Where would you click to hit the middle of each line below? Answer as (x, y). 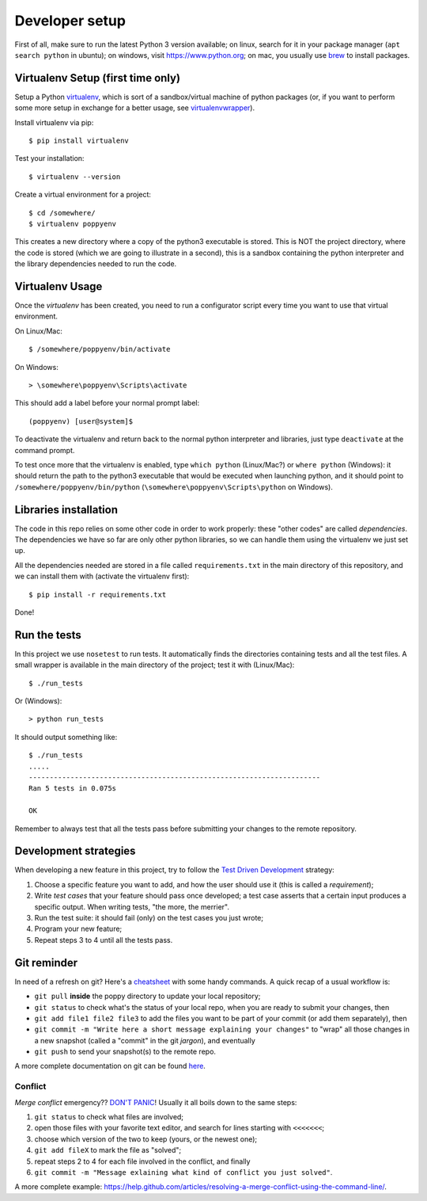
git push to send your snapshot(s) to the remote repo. (125, 1052)
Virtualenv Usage (59, 286)
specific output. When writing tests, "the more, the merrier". (132, 906)
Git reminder (46, 963)
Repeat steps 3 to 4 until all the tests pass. (104, 940)
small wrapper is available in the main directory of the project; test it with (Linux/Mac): (155, 665)
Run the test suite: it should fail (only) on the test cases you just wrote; (149, 918)
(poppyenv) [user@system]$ (81, 421)
